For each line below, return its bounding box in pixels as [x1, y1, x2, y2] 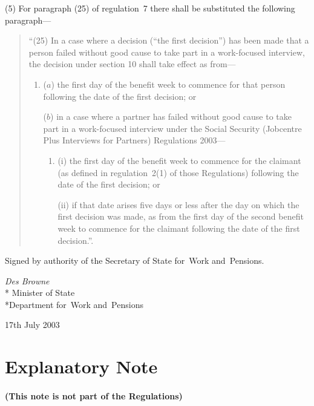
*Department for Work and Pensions [5, 298, 143, 310]
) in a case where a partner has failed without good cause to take [50, 110, 292, 123]
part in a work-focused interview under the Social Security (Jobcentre [43, 122, 302, 134]
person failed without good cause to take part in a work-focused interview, [28, 45, 305, 58]
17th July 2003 [5, 318, 60, 331]
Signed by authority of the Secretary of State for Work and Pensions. [5, 254, 264, 267]
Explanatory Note [5, 354, 158, 379]
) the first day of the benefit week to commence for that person [51, 77, 286, 90]
